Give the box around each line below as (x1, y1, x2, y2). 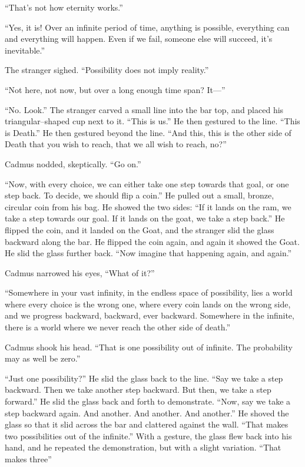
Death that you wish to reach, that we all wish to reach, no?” (5, 138, 227, 150)
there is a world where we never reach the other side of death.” (5, 321, 230, 333)
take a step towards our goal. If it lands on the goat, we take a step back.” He (5, 212, 285, 224)
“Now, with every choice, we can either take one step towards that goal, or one (5, 177, 289, 190)
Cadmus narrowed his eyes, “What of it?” (5, 266, 155, 279)
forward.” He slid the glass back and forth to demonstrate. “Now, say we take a (5, 395, 291, 408)
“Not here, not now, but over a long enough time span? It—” (5, 83, 226, 95)
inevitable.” (5, 44, 45, 56)
